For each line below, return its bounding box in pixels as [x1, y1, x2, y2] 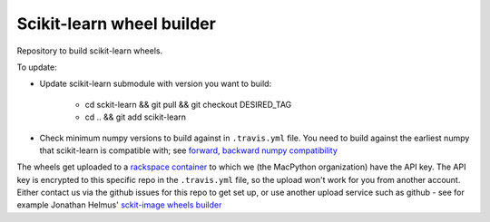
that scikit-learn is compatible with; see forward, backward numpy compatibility [39, 145, 338, 156]
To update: [16, 62, 58, 72]
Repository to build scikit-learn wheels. [16, 45, 163, 56]
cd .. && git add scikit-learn [84, 111, 186, 122]
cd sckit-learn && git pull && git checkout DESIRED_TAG [84, 99, 292, 110]
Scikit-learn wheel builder [16, 14, 217, 34]
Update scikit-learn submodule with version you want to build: [39, 78, 272, 90]
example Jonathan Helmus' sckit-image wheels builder [16, 199, 222, 210]
